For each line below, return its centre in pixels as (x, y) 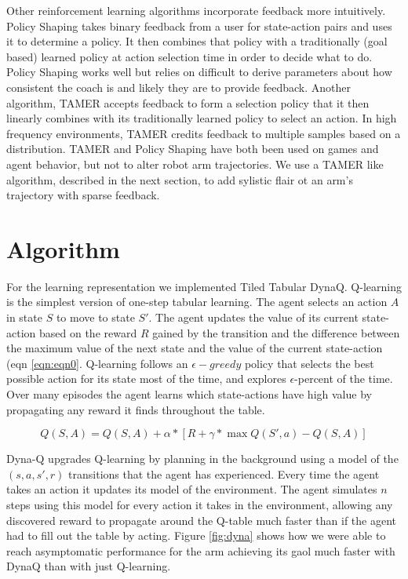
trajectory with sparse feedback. (83, 195)
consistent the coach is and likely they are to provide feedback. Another (178, 87)
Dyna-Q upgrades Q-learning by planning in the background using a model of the (202, 459)
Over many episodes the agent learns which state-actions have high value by (189, 394)
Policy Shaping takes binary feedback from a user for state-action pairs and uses (199, 25)
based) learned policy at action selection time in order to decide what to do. (189, 56)
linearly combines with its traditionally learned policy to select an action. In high (202, 118)
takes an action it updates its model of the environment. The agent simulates (192, 489)
